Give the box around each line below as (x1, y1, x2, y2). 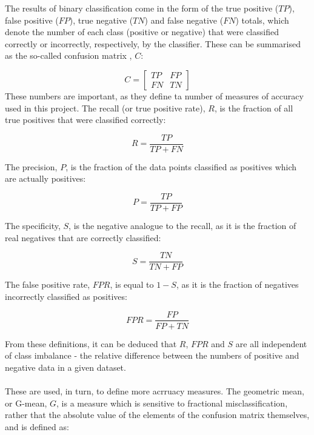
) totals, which (235, 13, 289, 26)
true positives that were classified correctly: (5, 113, 166, 126)
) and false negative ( (144, 13, 224, 26)
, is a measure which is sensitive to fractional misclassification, (56, 396, 288, 409)
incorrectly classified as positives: (5, 290, 127, 302)
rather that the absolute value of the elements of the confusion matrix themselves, (5, 408, 310, 421)
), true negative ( (69, 13, 133, 26)
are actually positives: (5, 172, 86, 185)
